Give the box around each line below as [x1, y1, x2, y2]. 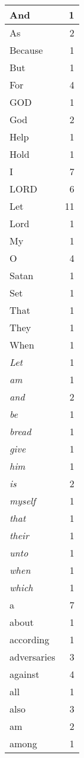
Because [10, 43, 43, 57]
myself [10, 494, 36, 508]
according [10, 632, 49, 646]
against [10, 667, 39, 681]
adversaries [10, 650, 55, 664]
